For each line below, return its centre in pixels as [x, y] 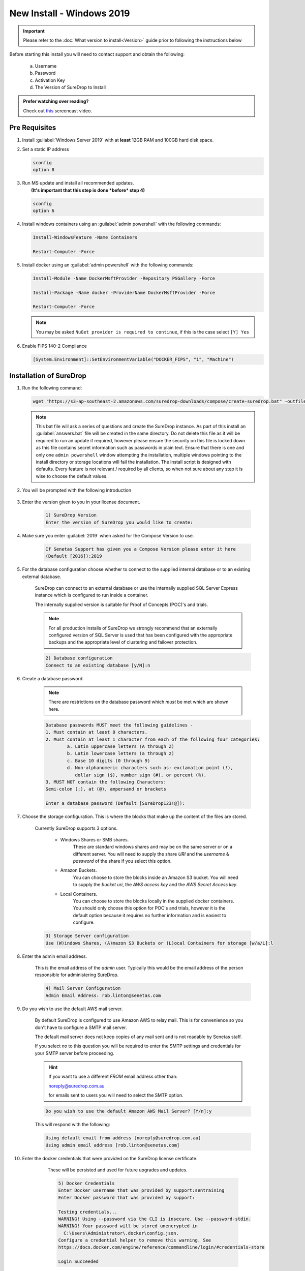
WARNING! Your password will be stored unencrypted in [128, 1226]
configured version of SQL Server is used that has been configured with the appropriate [141, 635]
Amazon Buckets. [79, 870]
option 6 [44, 211]
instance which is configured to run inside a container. [91, 595]
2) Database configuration [79, 658]
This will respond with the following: [72, 1125]
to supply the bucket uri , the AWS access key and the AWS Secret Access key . [155, 885]
